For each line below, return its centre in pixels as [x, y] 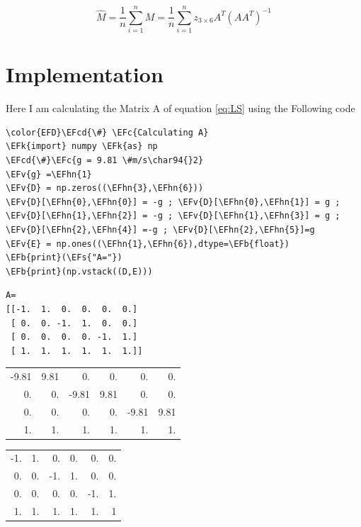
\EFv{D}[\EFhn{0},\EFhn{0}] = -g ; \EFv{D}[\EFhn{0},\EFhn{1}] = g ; [173, 202]
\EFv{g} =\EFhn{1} [49, 174]
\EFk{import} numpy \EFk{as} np [82, 146]
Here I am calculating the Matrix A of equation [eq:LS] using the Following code [180, 108]
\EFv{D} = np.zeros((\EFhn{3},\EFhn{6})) [105, 188]
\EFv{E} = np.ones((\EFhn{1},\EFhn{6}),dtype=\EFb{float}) [148, 244]
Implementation [85, 74]
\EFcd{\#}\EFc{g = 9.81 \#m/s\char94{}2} [105, 161]
